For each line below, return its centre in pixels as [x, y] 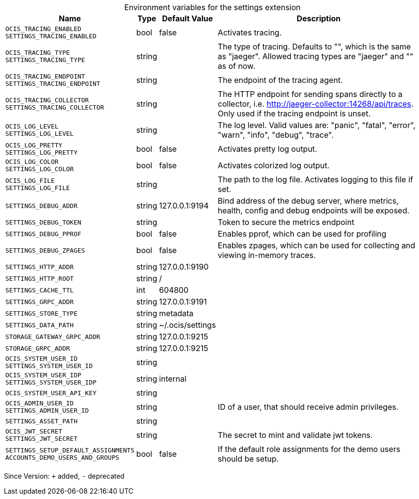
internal [173, 379]
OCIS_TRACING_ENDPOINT [45, 76]
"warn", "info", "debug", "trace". [276, 135]
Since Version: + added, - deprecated [64, 476]
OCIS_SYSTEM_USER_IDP [43, 375]
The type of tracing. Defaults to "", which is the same [314, 47]
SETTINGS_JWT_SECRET [41, 439]
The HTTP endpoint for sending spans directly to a [310, 94]
